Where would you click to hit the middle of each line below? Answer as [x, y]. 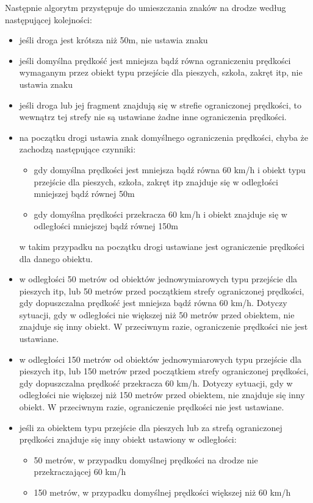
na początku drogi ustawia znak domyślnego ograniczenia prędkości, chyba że [164, 137]
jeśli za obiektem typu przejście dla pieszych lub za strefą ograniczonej [151, 427]
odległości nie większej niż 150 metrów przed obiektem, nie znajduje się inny [162, 395]
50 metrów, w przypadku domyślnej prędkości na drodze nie [146, 459]
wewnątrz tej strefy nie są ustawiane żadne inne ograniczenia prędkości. [153, 117]
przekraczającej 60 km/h [80, 472]
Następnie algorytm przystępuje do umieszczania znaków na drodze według [146, 7]
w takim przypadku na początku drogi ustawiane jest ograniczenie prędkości [162, 246]
